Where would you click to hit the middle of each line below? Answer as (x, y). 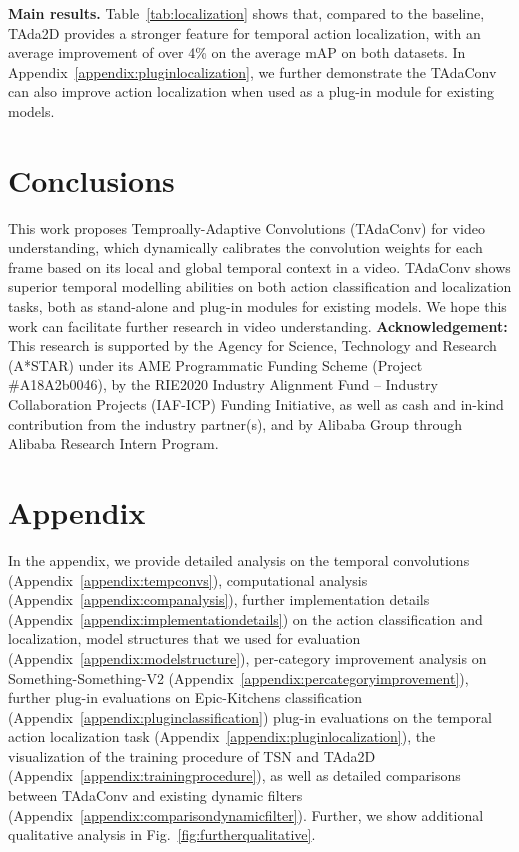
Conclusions (91, 179)
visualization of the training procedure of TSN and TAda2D (192, 755)
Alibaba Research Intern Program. (113, 443)
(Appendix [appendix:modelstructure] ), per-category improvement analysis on (247, 657)
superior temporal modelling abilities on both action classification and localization (260, 286)
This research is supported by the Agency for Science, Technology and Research (252, 345)
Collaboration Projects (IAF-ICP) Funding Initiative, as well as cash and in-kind (256, 404)
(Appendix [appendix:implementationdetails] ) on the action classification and (245, 618)
